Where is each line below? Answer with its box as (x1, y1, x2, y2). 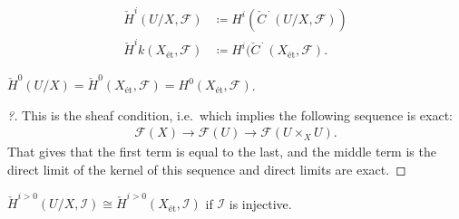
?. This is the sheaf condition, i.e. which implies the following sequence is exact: (7, 105, 453, 124)
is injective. (229, 194, 292, 213)
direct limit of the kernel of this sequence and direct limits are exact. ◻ (7, 160, 406, 179)
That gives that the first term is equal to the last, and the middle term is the (7, 142, 436, 161)
